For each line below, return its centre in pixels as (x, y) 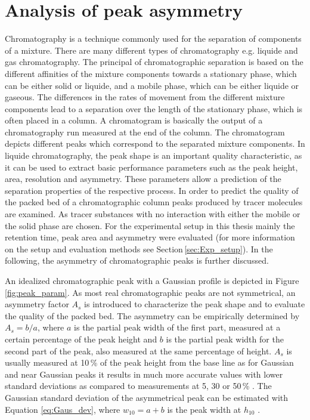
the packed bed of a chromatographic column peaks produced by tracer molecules (154, 202)
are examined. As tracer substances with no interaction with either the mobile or (153, 214)
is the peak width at (204, 409)
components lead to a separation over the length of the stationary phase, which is (154, 108)
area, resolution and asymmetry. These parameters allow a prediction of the (143, 179)
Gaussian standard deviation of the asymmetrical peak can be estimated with (147, 397)
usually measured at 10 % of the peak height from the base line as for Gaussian (149, 362)
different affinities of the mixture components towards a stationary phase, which (151, 73)
